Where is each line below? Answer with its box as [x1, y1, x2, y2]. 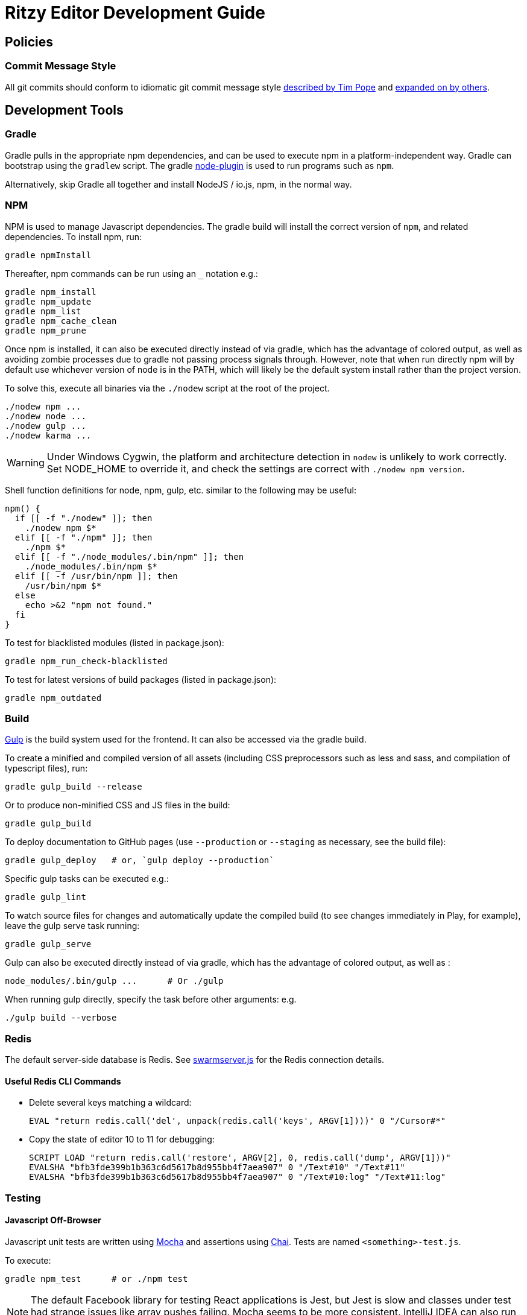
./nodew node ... [5, 411, 86, 421]
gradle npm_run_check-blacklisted [5, 656, 168, 666]
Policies [5, 34, 54, 49]
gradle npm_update [5, 296, 92, 306]
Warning [7, 456, 45, 469]
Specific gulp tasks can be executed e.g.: [5, 873, 169, 884]
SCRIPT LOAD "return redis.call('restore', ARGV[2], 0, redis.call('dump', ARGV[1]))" [29, 1153, 451, 1163]
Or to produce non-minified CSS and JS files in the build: [5, 800, 230, 811]
